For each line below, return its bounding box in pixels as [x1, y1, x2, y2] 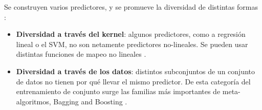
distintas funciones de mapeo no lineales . [16, 49, 146, 59]
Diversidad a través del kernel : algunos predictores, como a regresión [16, 29, 246, 39]
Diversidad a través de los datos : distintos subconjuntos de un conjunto [16, 65, 255, 76]
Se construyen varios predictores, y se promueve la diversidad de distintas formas [4, 2, 258, 12]
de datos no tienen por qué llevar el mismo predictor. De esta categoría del [16, 76, 251, 86]
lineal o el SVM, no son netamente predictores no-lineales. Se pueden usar [16, 38, 248, 49]
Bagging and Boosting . [53, 96, 127, 106]
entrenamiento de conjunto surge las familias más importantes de [16, 86, 221, 97]
